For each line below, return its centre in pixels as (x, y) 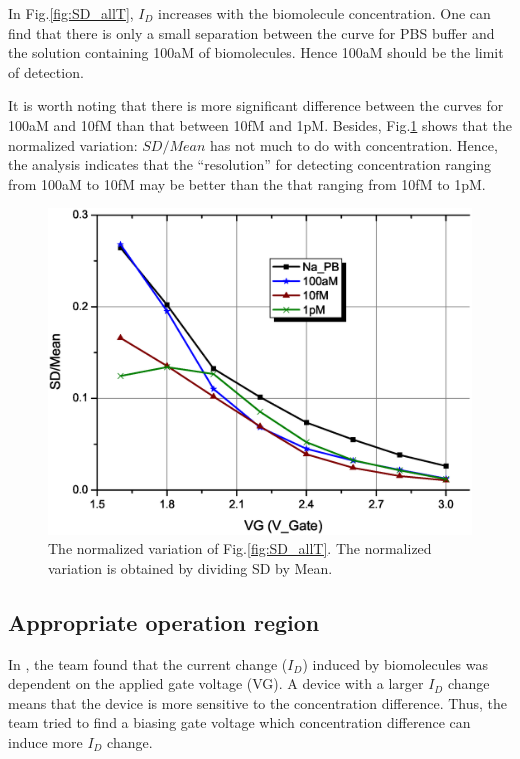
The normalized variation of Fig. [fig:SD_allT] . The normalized (240, 548)
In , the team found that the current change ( (148, 663)
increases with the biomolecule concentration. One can (324, 13)
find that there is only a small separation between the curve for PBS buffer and (251, 32)
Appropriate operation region (164, 621)
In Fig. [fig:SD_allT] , (71, 13)
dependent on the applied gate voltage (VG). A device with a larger (216, 683)
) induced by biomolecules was (395, 663)
